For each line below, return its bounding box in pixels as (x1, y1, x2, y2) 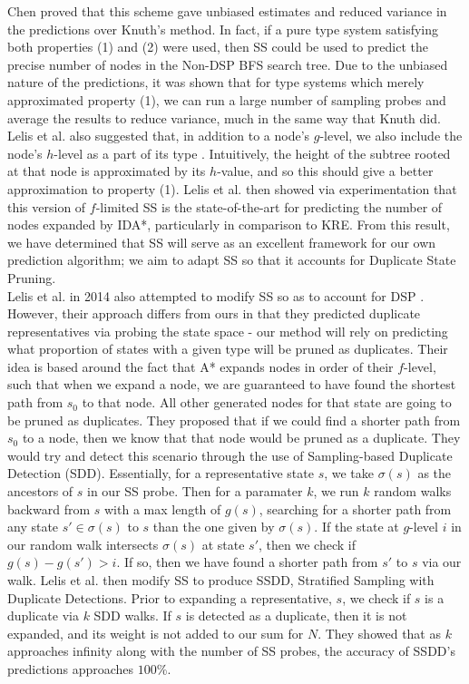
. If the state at (314, 517, 399, 536)
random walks (374, 482, 452, 501)
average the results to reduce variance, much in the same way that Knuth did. (7, 108, 441, 127)
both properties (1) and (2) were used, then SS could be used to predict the (7, 37, 428, 56)
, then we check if (259, 534, 356, 553)
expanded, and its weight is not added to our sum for (7, 623, 304, 642)
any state (7, 517, 59, 536)
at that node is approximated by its (7, 161, 206, 181)
